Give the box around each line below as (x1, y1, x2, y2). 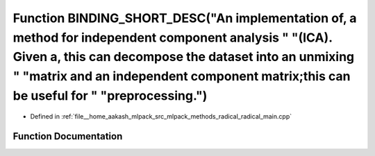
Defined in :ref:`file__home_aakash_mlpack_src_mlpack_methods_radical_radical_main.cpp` (30, 112, 292, 121)
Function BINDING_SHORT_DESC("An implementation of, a (12, 10, 357, 26)
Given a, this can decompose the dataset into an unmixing (12, 49, 355, 65)
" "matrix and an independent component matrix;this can (12, 69, 351, 85)
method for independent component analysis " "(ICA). (12, 30, 333, 45)
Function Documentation (12, 130, 123, 142)
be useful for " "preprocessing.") (12, 87, 208, 103)
